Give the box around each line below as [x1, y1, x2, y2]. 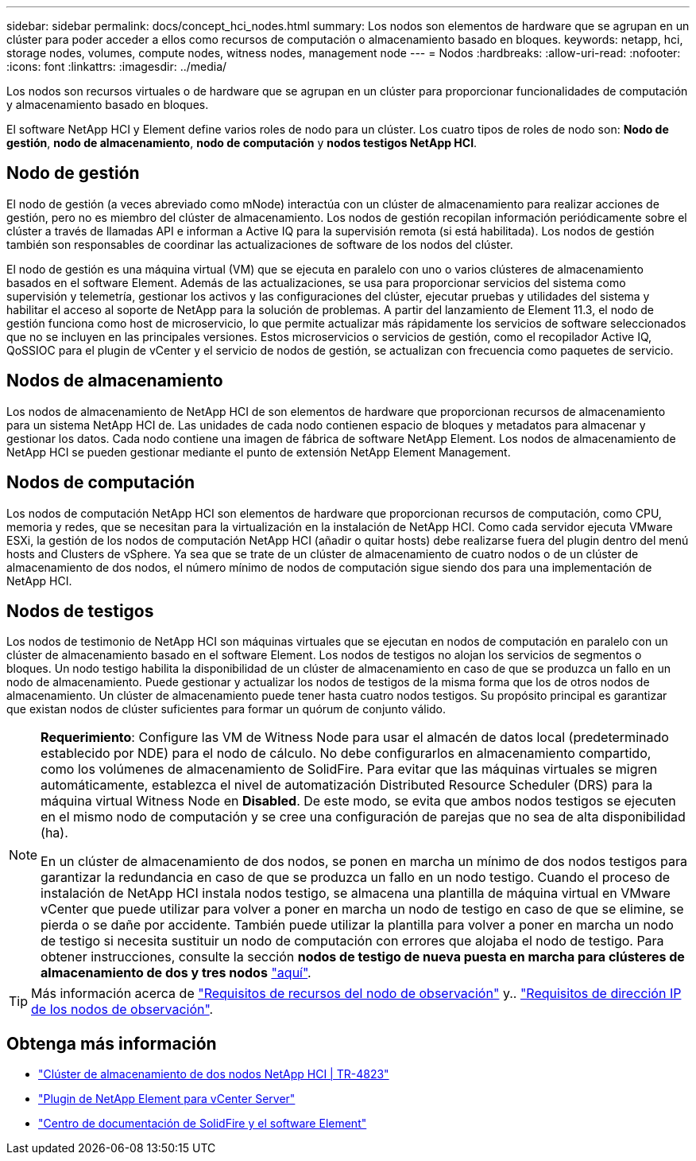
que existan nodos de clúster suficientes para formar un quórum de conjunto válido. [6, 702, 447, 716]
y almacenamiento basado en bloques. [6, 98, 209, 111]
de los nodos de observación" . [31, 1001, 214, 1018]
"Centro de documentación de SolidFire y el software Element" [38, 1116, 367, 1131]
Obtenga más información [6, 1033, 217, 1054]
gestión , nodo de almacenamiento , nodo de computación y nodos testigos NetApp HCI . [6, 136, 478, 149]
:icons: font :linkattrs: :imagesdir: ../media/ [6, 60, 227, 73]
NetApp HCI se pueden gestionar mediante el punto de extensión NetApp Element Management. [6, 445, 511, 459]
